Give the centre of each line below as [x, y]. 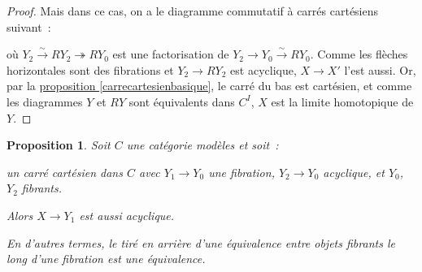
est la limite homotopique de [342, 101]
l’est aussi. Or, [380, 69]
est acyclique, [263, 69]
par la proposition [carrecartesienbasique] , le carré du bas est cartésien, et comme [209, 86]
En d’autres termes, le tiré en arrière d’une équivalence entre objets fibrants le [201, 242]
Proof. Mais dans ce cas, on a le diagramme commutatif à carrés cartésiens [193, 11]
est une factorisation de [171, 54]
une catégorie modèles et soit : [202, 145]
